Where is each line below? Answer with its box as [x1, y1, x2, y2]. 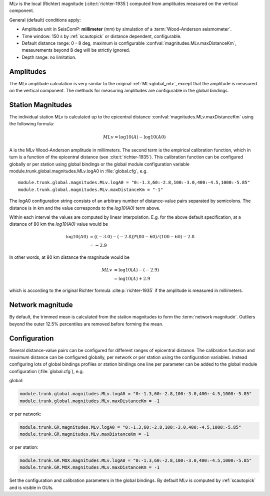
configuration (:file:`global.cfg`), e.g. [9, 368, 84, 374]
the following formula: [9, 121, 54, 127]
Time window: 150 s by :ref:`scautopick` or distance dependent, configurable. [21, 33, 182, 39]
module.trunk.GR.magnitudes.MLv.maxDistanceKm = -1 [19, 431, 149, 437]
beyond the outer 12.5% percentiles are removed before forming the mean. [9, 321, 163, 327]
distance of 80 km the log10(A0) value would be [9, 221, 108, 227]
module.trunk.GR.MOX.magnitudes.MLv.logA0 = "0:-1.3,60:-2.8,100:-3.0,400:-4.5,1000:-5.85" [19, 457, 252, 463]
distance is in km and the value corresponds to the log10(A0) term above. [9, 205, 160, 211]
